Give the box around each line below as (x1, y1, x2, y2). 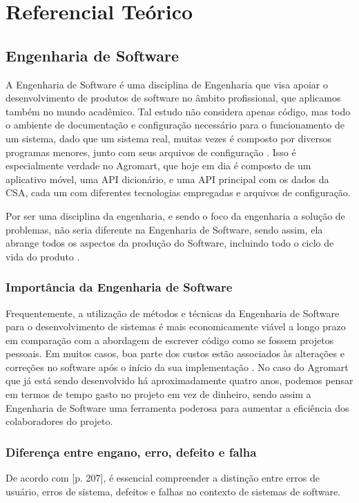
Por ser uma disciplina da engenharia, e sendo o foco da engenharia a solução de (6, 208, 345, 222)
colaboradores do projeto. (6, 414, 113, 428)
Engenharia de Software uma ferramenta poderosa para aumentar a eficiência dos (6, 400, 349, 415)
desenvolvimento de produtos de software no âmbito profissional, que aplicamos (6, 91, 341, 105)
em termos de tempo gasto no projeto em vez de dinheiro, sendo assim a (6, 387, 311, 401)
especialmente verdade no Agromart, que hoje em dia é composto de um (6, 158, 311, 173)
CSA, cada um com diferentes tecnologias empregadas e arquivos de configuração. (6, 185, 351, 200)
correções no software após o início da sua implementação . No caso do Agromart (6, 359, 349, 374)
